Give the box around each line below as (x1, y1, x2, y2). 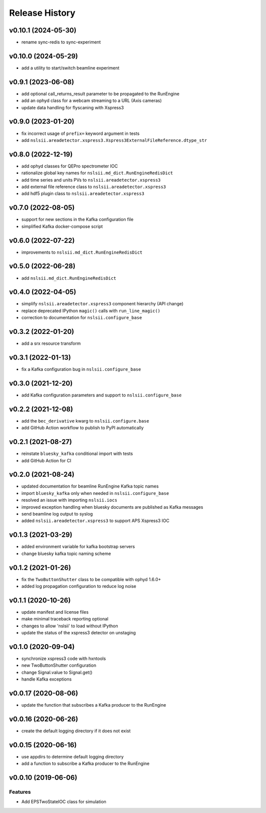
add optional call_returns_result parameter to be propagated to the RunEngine (21, 91, 180, 97)
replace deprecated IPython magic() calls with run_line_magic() (21, 308, 161, 314)
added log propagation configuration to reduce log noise (21, 583, 136, 589)
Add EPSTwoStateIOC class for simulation (21, 799, 107, 805)
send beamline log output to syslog (21, 511, 93, 517)
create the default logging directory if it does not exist (21, 728, 131, 734)
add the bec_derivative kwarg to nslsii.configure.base (21, 418, 150, 423)
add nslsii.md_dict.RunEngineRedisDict (21, 275, 117, 281)
